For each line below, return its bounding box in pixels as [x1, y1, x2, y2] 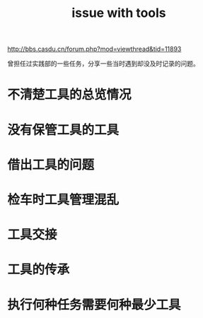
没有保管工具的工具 [7, 122, 120, 138]
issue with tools [71, 5, 166, 21]
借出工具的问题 [7, 157, 95, 172]
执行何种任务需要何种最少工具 [7, 297, 182, 312]
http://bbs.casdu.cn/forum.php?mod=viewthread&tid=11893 [7, 45, 182, 54]
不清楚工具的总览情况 [7, 87, 132, 103]
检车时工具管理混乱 [7, 192, 120, 208]
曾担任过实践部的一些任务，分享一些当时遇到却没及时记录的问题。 [7, 59, 199, 68]
